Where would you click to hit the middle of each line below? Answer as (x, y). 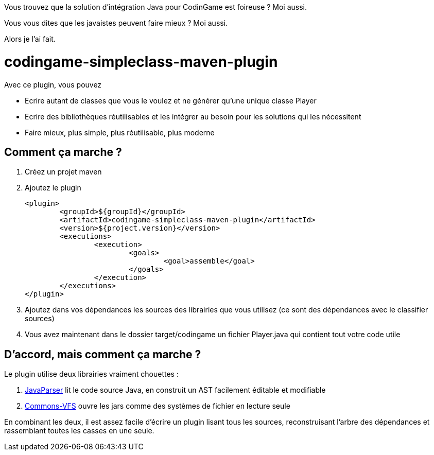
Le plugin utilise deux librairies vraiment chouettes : (91, 374)
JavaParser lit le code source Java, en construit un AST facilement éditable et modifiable (175, 390)
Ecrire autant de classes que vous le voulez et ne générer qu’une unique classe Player (171, 100)
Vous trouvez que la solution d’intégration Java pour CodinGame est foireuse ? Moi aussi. (156, 7)
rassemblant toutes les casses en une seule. (79, 431)
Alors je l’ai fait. (30, 39)
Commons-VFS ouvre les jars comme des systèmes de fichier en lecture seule (158, 406)
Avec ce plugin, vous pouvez (53, 84)
